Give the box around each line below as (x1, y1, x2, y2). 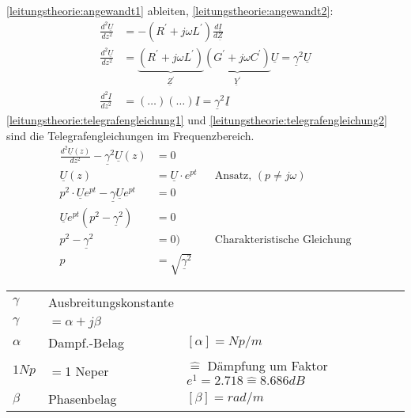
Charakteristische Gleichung (214, 234, 352, 245)
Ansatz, (214, 170, 252, 182)
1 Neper (65, 361, 109, 380)
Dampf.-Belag (47, 332, 124, 351)
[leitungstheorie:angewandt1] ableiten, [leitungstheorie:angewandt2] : (6, 2, 334, 18)
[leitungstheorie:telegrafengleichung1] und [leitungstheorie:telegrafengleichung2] (6, 111, 387, 127)
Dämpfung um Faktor (207, 355, 328, 374)
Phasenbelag (47, 389, 117, 408)
